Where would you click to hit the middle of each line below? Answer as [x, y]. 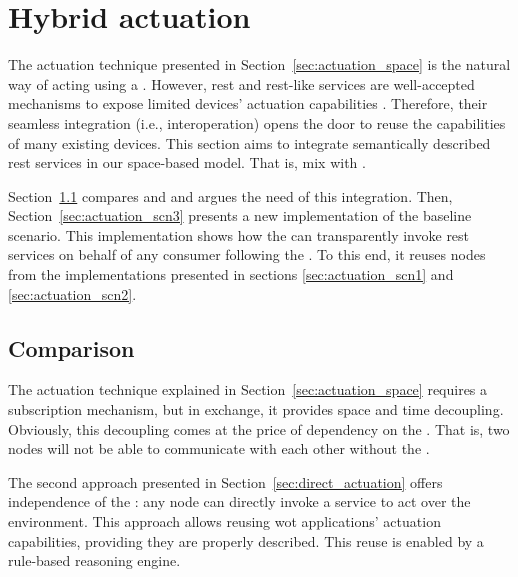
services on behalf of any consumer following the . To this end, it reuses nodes [247, 254]
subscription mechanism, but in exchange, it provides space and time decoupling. [256, 409]
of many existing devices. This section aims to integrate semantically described [249, 142]
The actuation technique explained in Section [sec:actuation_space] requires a [248, 389]
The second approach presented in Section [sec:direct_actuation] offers [225, 481]
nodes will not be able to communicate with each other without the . [219, 448]
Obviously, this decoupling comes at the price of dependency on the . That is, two [259, 428]
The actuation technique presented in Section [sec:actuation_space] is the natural [259, 64]
